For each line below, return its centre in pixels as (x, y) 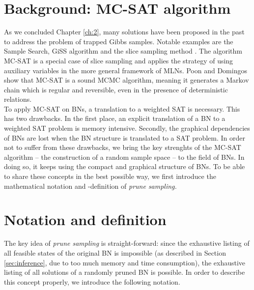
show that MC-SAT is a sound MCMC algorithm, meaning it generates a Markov (127, 80)
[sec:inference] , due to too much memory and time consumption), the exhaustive (125, 262)
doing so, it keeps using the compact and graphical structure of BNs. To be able (125, 166)
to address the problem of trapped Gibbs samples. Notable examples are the (119, 41)
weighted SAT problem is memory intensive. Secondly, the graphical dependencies (127, 128)
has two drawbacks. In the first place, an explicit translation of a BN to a (115, 118)
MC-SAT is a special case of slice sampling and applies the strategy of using (119, 60)
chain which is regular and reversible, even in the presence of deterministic (116, 89)
